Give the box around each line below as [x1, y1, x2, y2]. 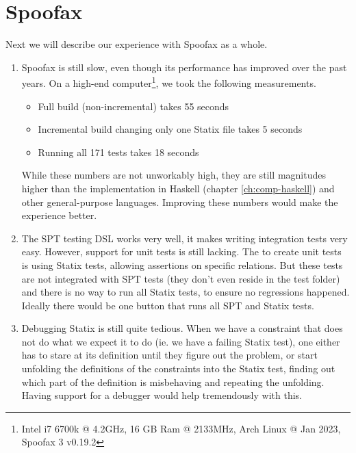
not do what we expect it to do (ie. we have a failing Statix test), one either [21, 334, 340, 348]
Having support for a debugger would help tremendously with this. [21, 388, 302, 402]
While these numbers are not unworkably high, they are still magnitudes [21, 168, 327, 182]
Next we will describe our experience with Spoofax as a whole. [5, 37, 268, 51]
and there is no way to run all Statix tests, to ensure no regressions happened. [21, 285, 350, 299]
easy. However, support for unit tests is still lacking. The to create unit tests [21, 244, 342, 259]
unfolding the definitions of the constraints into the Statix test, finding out [21, 361, 335, 376]
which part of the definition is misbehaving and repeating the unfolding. [21, 374, 325, 389]
